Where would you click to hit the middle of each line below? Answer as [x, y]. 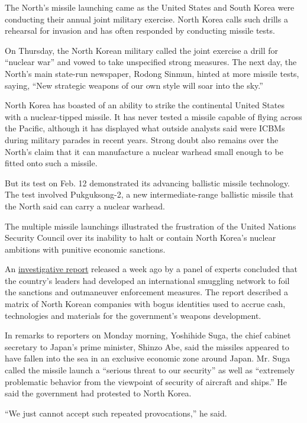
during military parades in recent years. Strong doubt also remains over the [142, 139]
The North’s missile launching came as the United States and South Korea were [150, 7]
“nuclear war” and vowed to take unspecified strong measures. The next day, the [151, 62]
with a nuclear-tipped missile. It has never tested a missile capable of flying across [153, 116]
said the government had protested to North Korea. [98, 393]
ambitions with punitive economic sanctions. [85, 249]
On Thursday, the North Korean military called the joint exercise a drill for [142, 50]
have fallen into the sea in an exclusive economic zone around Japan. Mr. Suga [148, 358]
